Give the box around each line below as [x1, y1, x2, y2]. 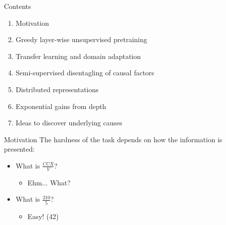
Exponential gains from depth [15, 101, 107, 111]
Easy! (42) [27, 211, 59, 221]
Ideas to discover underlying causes [15, 117, 122, 128]
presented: [4, 144, 35, 154]
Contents [4, 1, 31, 11]
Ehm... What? [27, 177, 71, 187]
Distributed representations [15, 84, 99, 94]
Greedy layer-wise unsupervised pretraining [15, 34, 147, 45]
